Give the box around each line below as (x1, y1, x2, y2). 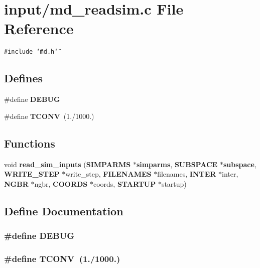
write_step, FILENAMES (65, 169, 152, 179)
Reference (4, 18, 74, 39)
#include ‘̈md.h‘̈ (4, 48, 58, 56)
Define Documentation (4, 203, 123, 218)
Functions (4, 135, 55, 151)
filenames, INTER (157, 169, 216, 179)
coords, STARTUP (93, 178, 156, 189)
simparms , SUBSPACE (136, 159, 218, 169)
